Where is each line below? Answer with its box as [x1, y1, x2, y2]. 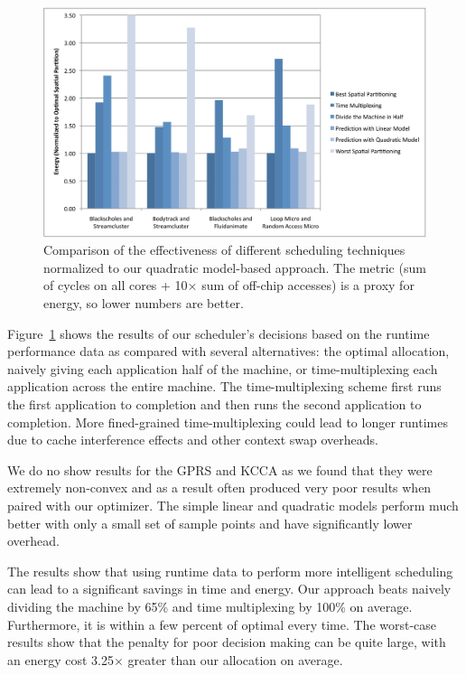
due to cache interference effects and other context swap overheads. [7, 430, 378, 449]
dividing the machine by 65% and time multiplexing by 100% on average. [7, 596, 413, 615]
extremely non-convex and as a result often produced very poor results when [7, 478, 432, 497]
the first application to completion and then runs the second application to [7, 394, 422, 413]
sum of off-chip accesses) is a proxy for [201, 276, 415, 295]
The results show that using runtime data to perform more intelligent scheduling [7, 561, 453, 580]
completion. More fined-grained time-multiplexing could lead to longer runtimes [7, 412, 448, 431]
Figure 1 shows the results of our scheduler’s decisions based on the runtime [7, 323, 430, 342]
